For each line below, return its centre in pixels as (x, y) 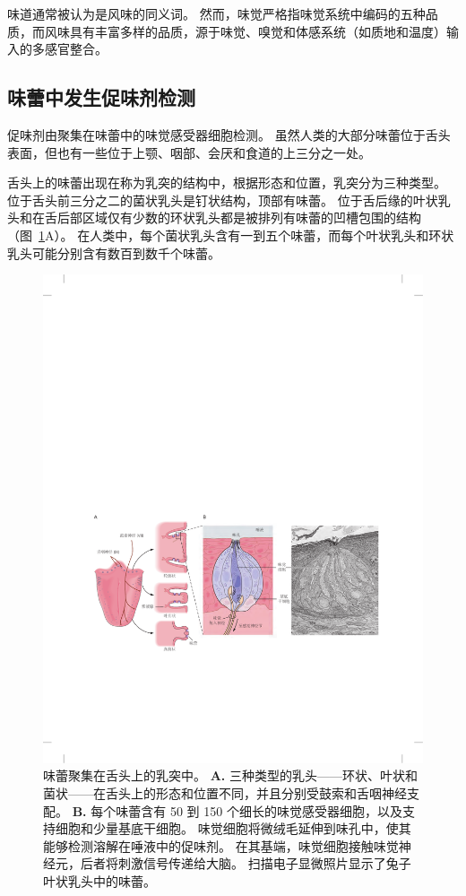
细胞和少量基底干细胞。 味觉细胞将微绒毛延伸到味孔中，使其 (233, 828)
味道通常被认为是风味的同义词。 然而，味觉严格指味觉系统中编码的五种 (216, 13)
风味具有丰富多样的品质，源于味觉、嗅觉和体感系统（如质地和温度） (245, 31)
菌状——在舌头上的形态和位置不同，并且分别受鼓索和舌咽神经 (225, 793)
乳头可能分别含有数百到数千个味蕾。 (114, 252)
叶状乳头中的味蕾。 (99, 881)
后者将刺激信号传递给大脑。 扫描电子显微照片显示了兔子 (246, 863)
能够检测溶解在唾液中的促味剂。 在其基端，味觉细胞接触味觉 (221, 845)
